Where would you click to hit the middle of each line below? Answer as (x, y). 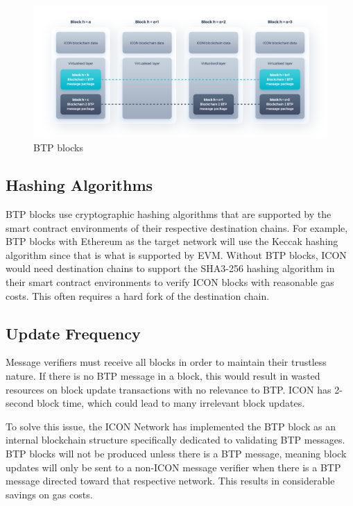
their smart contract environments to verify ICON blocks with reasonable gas (170, 282)
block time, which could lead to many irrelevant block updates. (171, 403)
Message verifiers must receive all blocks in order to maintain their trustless (166, 362)
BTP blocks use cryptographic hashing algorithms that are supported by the (169, 214)
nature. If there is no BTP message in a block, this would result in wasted (163, 375)
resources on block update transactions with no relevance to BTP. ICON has (169, 389)
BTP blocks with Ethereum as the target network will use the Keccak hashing (172, 241)
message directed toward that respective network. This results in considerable (170, 481)
